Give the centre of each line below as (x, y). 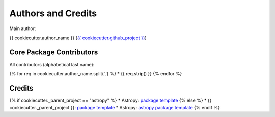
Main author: (23, 28)
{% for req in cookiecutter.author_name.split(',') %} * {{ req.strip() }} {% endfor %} (96, 74)
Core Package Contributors (54, 52)
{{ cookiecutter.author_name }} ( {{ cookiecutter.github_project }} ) (78, 38)
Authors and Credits (53, 13)
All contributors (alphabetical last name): (52, 64)
